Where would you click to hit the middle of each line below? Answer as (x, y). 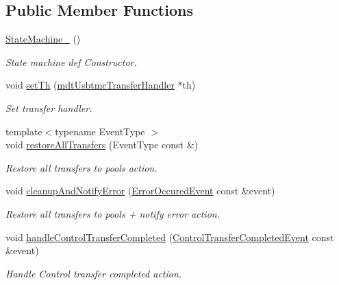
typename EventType (100, 131)
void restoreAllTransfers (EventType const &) (102, 145)
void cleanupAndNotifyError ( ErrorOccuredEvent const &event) (140, 191)
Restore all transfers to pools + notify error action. (113, 213)
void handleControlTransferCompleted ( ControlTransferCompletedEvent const (170, 237)
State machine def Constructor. (71, 61)
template (24, 131)
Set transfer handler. (49, 107)
